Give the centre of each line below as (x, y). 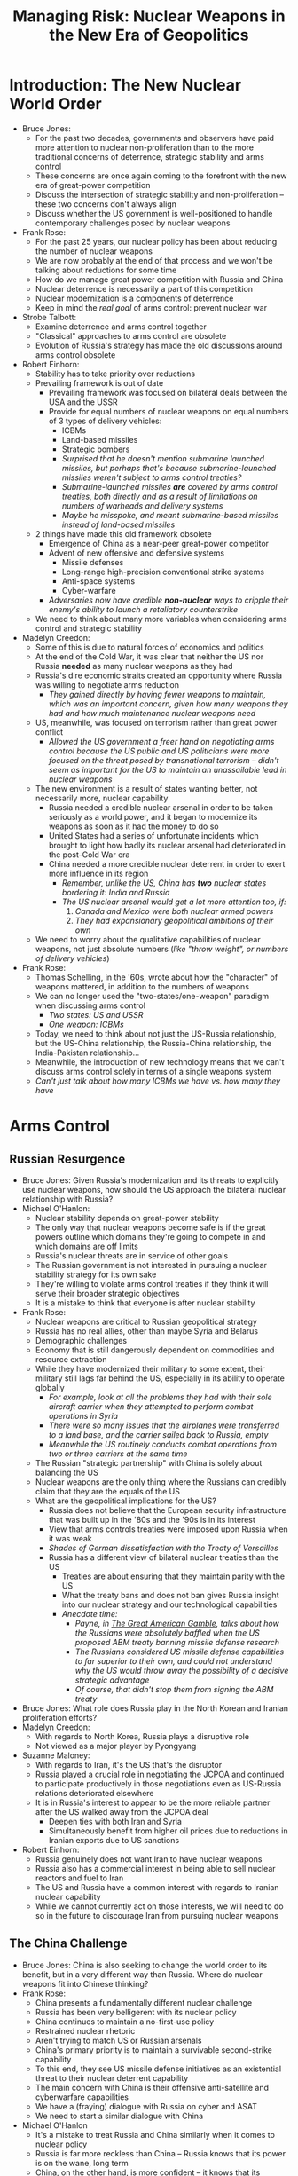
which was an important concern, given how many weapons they (168, 704)
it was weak (70, 1538)
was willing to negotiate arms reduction (107, 684)
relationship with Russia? (67, 1199)
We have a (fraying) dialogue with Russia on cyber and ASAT (146, 2106)
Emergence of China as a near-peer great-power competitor (158, 543)
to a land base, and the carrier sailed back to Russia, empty (158, 1434)
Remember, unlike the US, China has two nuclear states (164, 883)
